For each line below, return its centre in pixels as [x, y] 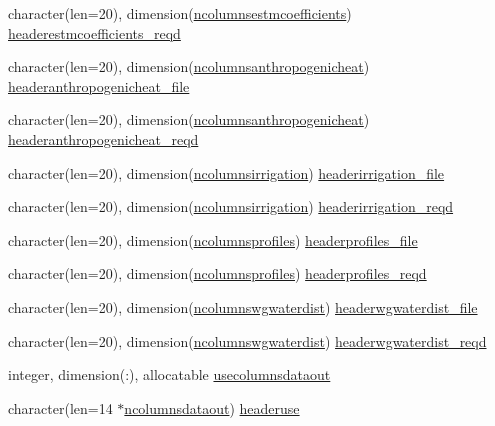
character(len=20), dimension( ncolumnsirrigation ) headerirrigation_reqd [231, 206]
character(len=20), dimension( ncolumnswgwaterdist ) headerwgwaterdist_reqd [247, 340]
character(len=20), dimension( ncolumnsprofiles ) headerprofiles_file [213, 239]
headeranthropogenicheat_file [99, 85]
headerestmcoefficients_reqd [94, 32]
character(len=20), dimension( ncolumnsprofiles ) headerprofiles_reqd [217, 273]
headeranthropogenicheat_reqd [103, 138]
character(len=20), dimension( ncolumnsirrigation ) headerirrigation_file [226, 172]
